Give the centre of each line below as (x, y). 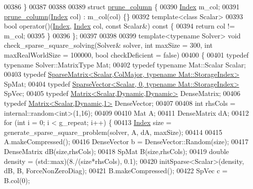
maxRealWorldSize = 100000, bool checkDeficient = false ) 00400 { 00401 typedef (126, 54)
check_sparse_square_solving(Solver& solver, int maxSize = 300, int (109, 45)
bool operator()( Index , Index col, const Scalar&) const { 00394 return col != (120, 26)
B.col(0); (17, 180)
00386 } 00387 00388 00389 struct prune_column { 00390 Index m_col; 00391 (122, 6)
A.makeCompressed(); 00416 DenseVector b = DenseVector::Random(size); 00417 (126, 142)
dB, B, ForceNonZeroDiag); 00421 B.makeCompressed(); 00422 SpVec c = (116, 171)
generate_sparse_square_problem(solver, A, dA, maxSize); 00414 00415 (113, 132)
